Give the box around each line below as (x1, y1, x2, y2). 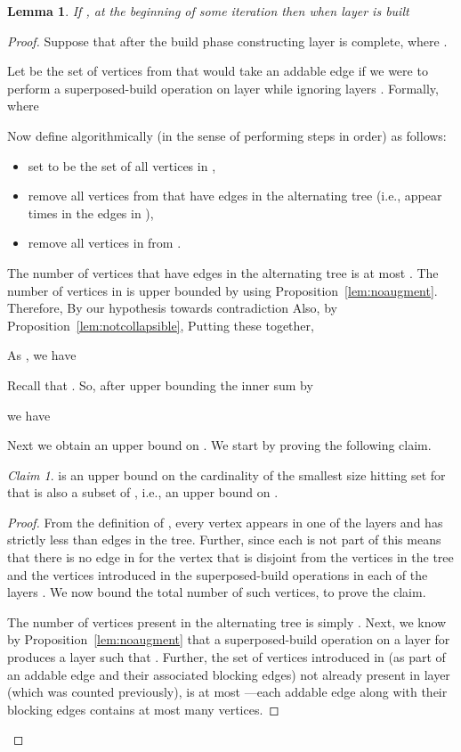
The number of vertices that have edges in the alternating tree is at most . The (7, 263, 439, 282)
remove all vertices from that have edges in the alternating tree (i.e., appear (28, 186, 442, 205)
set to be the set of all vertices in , (28, 156, 216, 175)
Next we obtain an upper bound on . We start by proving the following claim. (7, 436, 432, 454)
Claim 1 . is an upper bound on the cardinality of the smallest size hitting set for (7, 465, 446, 484)
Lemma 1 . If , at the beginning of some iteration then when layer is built (7, 2, 409, 20)
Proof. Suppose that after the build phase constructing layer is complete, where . (7, 31, 448, 50)
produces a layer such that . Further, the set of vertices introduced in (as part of (7, 648, 446, 666)
